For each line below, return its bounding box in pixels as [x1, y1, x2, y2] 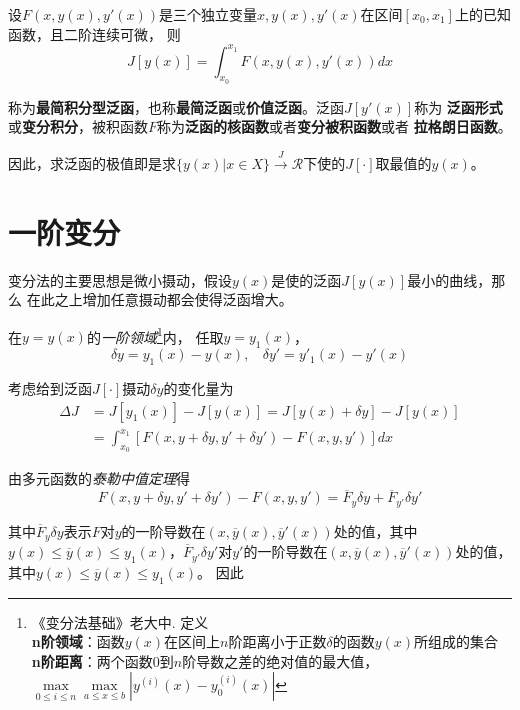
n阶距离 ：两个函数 [31, 650, 153, 671]
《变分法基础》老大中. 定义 [31, 611, 209, 632]
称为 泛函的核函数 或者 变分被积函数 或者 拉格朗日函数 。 [157, 116, 512, 137]
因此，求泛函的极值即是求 [8, 152, 176, 173]
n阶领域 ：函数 [31, 631, 125, 652]
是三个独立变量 [159, 4, 258, 24]
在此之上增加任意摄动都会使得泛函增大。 [26, 289, 293, 310]
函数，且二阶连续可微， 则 [8, 23, 181, 44]
